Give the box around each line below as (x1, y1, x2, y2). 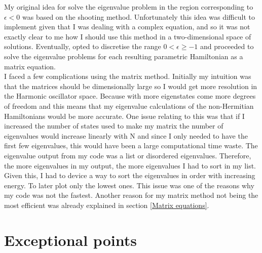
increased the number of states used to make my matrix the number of (4, 120, 223, 131)
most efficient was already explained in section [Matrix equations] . (4, 199, 209, 210)
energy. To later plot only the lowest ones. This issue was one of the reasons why (4, 180, 254, 190)
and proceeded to (200, 41, 254, 52)
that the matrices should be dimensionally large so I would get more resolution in (4, 80, 257, 91)
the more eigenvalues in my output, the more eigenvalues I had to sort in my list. (4, 160, 256, 171)
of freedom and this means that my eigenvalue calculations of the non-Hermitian (4, 100, 254, 111)
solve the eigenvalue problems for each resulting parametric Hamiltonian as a (4, 51, 243, 61)
